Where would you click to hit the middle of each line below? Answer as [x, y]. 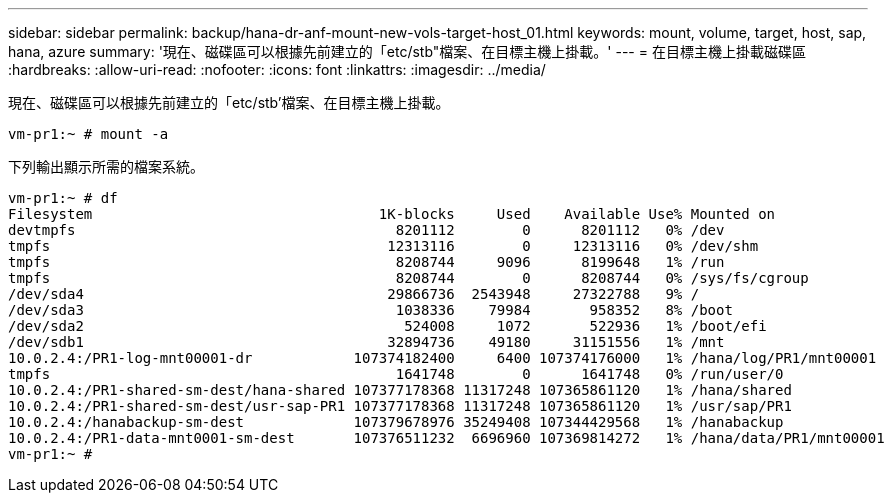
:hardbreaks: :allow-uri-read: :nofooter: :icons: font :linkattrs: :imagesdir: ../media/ [277, 69]
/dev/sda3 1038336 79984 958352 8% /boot [370, 310]
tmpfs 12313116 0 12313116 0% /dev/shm [383, 246]
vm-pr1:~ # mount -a [88, 134]
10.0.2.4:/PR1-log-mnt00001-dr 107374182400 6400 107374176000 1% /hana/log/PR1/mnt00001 [442, 358]
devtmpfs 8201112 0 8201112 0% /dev [366, 230]
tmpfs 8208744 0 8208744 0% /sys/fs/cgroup [408, 278]
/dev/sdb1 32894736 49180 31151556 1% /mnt [366, 342]
